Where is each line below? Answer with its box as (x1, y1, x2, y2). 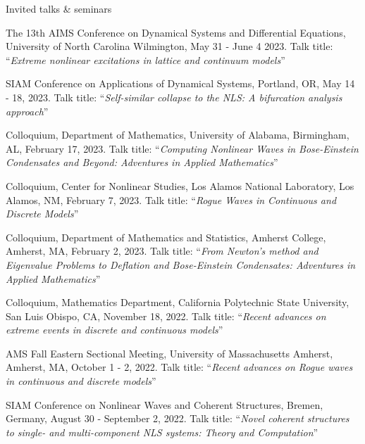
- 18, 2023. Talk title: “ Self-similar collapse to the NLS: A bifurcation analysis (6, 89, 342, 104)
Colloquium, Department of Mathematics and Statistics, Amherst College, (6, 229, 326, 244)
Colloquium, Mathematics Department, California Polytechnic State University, (6, 295, 349, 310)
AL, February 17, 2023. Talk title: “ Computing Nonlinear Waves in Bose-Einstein (6, 141, 359, 156)
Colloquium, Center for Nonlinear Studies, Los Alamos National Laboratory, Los (6, 178, 354, 193)
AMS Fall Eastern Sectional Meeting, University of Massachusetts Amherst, (6, 345, 333, 360)
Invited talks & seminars (6, 1, 112, 15)
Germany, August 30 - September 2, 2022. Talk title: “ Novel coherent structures (6, 411, 349, 426)
